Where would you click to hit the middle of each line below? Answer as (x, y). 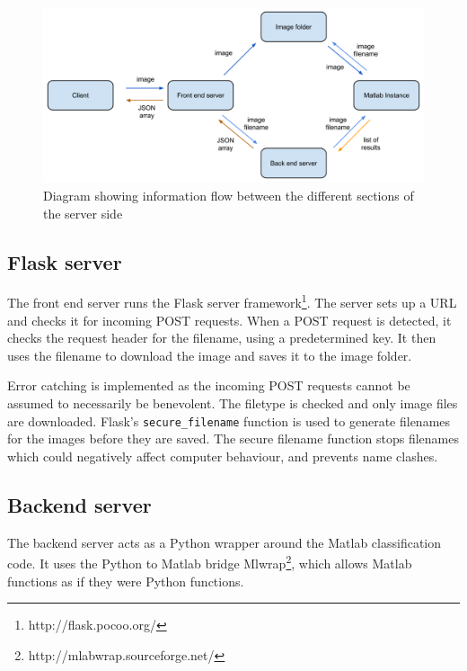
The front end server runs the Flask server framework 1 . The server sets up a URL (232, 301)
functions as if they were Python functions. (126, 581)
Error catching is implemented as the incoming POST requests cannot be (209, 385)
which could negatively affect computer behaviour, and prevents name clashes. (223, 456)
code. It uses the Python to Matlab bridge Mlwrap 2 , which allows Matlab (210, 562)
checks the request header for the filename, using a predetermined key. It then (222, 338)
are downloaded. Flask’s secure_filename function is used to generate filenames (229, 420)
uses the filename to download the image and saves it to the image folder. (210, 355)
